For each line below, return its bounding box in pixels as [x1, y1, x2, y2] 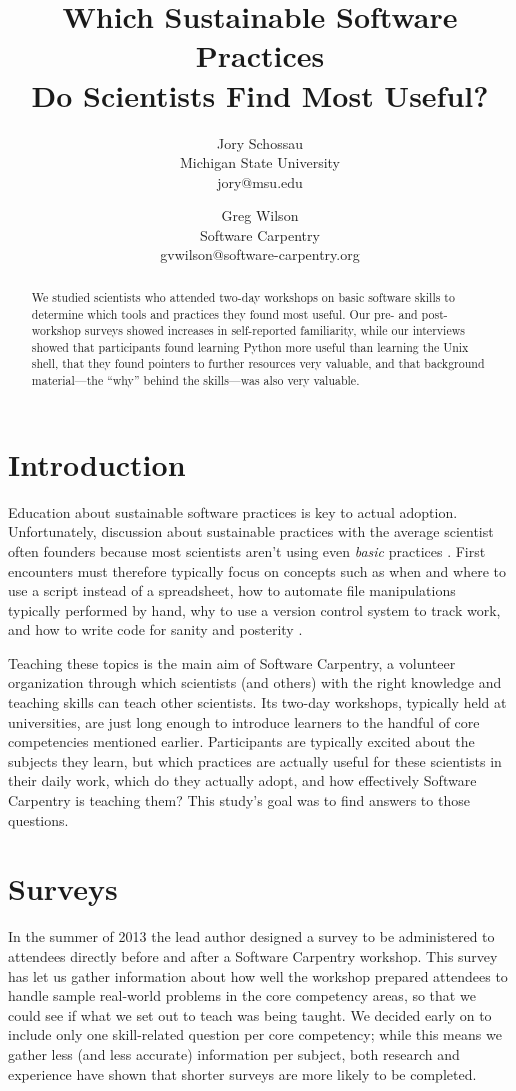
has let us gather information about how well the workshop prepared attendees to [8, 965, 508, 986]
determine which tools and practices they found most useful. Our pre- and [31, 305, 418, 322]
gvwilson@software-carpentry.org [160, 244, 360, 265]
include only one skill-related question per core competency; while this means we [8, 1024, 502, 1045]
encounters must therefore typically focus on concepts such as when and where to [8, 560, 506, 581]
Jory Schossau [217, 132, 303, 153]
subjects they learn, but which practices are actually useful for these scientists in [8, 750, 502, 771]
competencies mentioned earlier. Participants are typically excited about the [8, 731, 475, 752]
